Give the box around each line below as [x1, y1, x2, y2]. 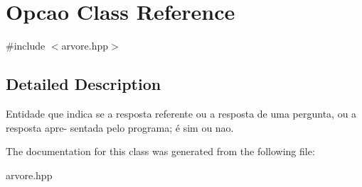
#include [6, 38, 46, 53]
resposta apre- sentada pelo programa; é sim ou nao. [6, 120, 234, 135]
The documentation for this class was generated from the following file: [6, 144, 315, 159]
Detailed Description [6, 73, 161, 95]
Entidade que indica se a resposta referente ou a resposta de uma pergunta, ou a [6, 106, 357, 120]
